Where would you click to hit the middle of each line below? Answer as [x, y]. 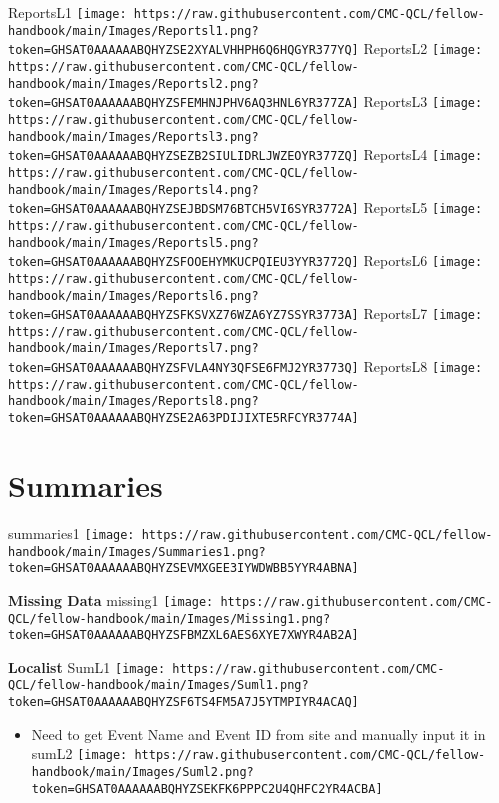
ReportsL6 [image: [423, 260]
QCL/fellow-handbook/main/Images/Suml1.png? [158, 685]
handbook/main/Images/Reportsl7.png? [133, 348]
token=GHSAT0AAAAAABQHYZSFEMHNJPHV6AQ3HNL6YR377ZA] [183, 103]
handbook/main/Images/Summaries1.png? [137, 551]
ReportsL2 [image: [423, 48]
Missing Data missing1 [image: [111, 599]
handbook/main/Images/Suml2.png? [142, 772]
